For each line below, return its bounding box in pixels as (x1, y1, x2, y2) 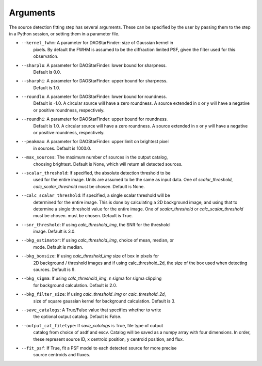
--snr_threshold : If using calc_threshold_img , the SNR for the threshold (21, 222, 170, 227)
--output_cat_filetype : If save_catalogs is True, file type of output (21, 322, 164, 328)
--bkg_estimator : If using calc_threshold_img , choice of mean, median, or (21, 238, 174, 243)
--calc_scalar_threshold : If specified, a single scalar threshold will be (21, 192, 170, 198)
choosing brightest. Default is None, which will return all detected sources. (33, 161, 183, 167)
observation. (33, 53, 59, 59)
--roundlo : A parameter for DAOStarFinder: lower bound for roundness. (21, 94, 167, 99)
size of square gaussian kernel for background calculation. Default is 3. (33, 298, 176, 304)
